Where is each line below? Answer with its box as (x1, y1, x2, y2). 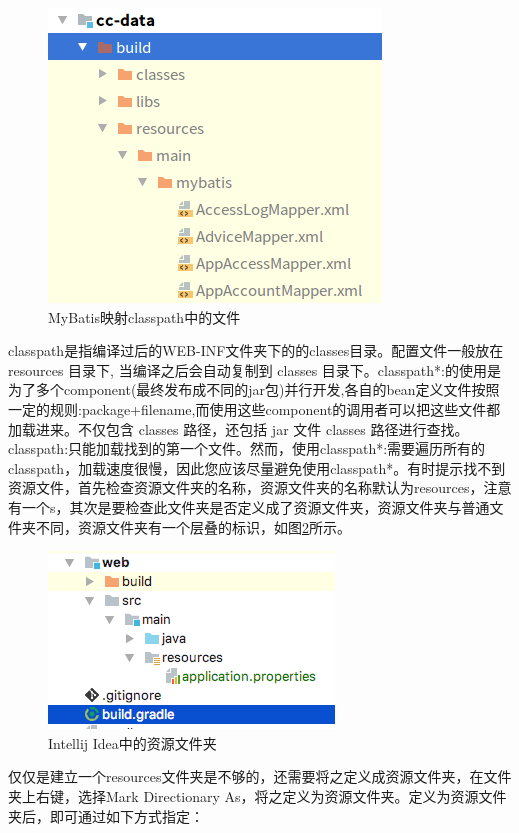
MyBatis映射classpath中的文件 (48, 306, 241, 327)
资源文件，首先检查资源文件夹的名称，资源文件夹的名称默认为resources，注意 (8, 477, 512, 498)
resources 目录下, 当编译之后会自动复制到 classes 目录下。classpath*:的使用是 (8, 359, 501, 380)
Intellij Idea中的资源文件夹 (48, 732, 217, 753)
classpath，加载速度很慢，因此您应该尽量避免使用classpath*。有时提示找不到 (8, 457, 506, 478)
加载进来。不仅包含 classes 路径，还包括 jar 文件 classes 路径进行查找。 (8, 418, 469, 439)
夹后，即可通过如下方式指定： (8, 805, 204, 826)
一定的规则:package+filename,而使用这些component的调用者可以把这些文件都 (8, 398, 501, 419)
